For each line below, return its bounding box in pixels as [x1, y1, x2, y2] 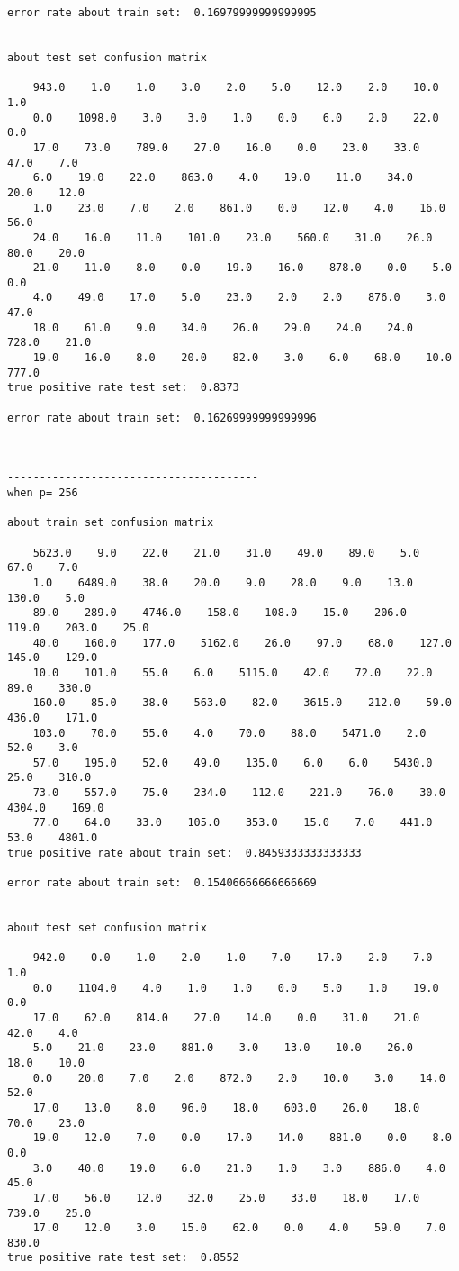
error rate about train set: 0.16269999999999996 [7, 411, 317, 424]
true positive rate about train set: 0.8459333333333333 [7, 846, 362, 859]
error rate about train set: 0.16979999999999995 [7, 6, 317, 19]
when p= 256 [7, 486, 78, 499]
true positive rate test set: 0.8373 [7, 381, 239, 395]
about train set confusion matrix [7, 516, 214, 530]
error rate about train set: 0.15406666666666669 [7, 876, 317, 890]
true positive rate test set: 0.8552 [7, 1251, 239, 1265]
